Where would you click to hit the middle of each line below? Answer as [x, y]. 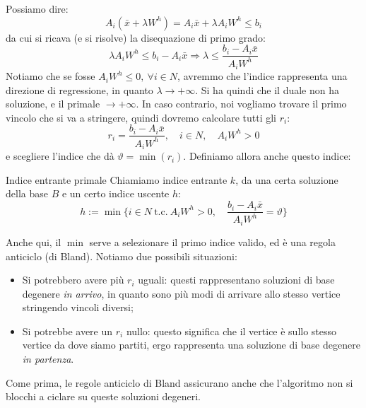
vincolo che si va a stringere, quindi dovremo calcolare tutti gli [141, 117]
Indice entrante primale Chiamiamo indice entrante [117, 179]
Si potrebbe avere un [67, 331]
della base [27, 193]
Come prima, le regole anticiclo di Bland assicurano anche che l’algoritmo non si [179, 382]
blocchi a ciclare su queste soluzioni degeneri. [104, 396]
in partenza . [48, 359]
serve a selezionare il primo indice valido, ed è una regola [212, 241]
